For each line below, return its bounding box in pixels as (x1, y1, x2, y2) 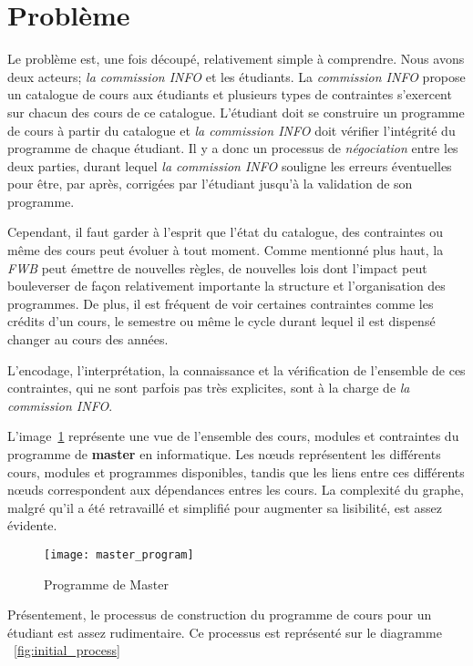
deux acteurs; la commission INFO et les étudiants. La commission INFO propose (7, 67, 466, 86)
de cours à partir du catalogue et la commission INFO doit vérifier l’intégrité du (7, 120, 456, 139)
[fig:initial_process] (14, 640, 120, 660)
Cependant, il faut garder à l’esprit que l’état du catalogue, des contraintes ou (7, 222, 443, 241)
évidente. (7, 516, 57, 535)
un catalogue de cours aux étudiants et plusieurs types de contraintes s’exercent (7, 85, 452, 104)
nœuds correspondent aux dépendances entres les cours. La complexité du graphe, (7, 480, 464, 499)
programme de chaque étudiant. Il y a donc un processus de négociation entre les (7, 138, 458, 158)
